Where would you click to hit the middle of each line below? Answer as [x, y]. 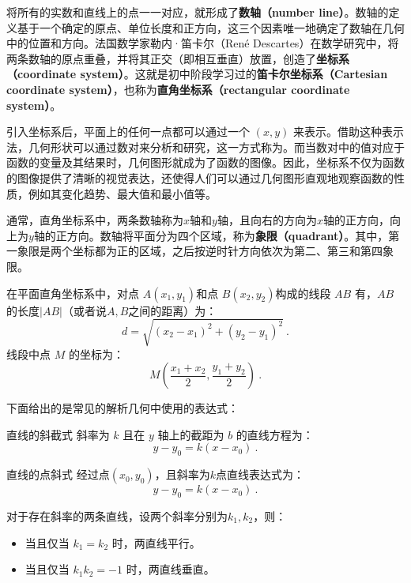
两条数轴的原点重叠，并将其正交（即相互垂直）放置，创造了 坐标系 [178, 58]
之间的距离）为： [173, 310]
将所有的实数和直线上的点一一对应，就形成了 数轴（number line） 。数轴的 [198, 12]
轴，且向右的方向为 [267, 220]
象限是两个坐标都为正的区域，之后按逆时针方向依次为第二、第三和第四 [200, 251]
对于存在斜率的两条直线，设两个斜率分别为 [117, 516]
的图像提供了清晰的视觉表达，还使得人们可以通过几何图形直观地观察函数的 [200, 177]
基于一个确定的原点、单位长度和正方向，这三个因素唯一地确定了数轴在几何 [211, 27]
